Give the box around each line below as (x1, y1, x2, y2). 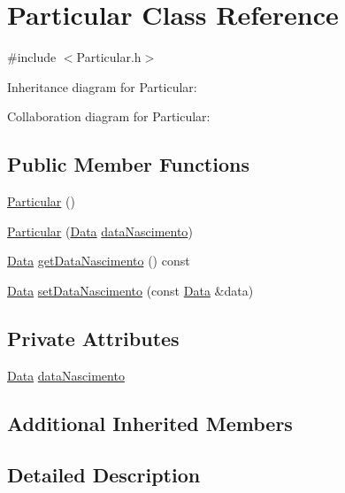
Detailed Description (7, 461, 201, 489)
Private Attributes (7, 324, 180, 351)
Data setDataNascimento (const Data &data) (7, 281, 254, 299)
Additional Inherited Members (7, 409, 293, 436)
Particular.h (76, 48, 142, 66)
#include (7, 48, 57, 66)
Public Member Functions (7, 150, 249, 178)
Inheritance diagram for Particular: (7, 77, 197, 96)
